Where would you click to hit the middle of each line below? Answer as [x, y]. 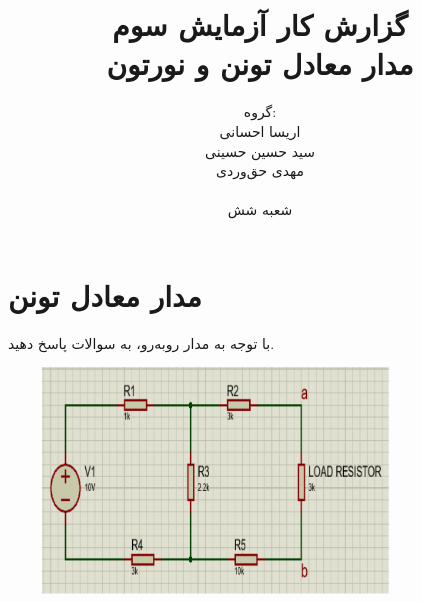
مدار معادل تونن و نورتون [260, 63]
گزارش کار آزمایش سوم [260, 24]
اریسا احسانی [260, 130]
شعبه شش [260, 209]
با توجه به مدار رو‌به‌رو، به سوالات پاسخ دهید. [141, 342]
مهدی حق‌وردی [260, 170]
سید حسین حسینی [260, 150]
